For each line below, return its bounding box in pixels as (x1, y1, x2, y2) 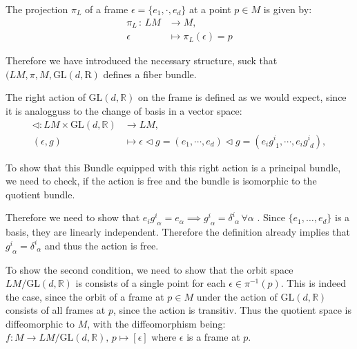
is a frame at (186, 330, 240, 344)
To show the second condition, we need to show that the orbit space (6, 262, 293, 276)
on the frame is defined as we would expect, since (137, 90, 347, 104)
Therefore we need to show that (6, 210, 140, 225)
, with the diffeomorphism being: (87, 316, 226, 330)
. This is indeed (280, 276, 347, 290)
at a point (189, 2, 231, 16)
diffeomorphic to (6, 316, 75, 330)
